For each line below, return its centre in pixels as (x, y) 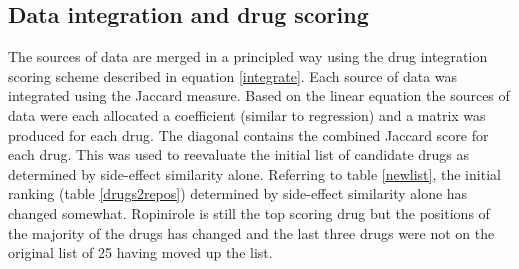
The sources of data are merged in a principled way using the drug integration (248, 56)
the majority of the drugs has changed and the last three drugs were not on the (251, 232)
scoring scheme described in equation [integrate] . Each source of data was (233, 75)
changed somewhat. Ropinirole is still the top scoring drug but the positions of (249, 212)
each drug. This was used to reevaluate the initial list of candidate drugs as (239, 154)
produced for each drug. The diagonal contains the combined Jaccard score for (248, 134)
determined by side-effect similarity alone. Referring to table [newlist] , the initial (254, 173)
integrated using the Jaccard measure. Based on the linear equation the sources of (259, 95)
